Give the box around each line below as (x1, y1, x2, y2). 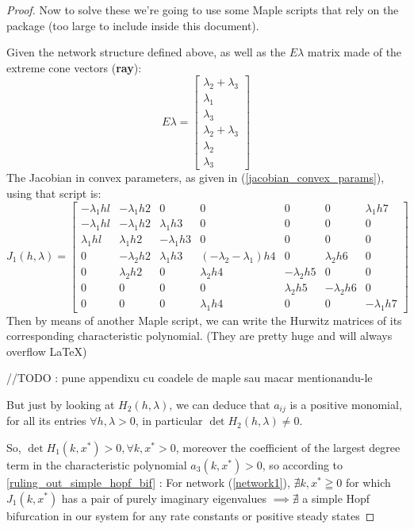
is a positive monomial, (289, 396, 402, 412)
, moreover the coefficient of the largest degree (175, 438, 401, 455)
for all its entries (6, 412, 86, 429)
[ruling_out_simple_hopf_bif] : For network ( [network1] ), (6, 473, 290, 490)
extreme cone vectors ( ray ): (6, 59, 142, 75)
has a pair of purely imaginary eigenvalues (61, 489, 266, 506)
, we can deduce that (169, 396, 270, 412)
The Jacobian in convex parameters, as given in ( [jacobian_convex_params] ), (6, 169, 385, 186)
